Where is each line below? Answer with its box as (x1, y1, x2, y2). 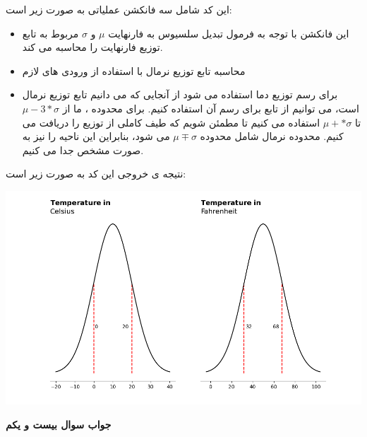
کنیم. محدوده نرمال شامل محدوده (200, 129, 344, 144)
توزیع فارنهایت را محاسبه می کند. (22, 40, 163, 54)
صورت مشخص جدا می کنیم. (22, 142, 144, 157)
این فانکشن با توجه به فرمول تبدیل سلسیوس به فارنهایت (108, 25, 349, 40)
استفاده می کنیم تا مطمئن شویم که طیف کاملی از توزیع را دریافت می (22, 115, 320, 129)
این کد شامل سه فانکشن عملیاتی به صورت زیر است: (6, 2, 232, 16)
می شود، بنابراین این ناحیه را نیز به (22, 129, 170, 144)
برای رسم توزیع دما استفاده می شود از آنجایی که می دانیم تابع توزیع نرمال (22, 87, 338, 102)
